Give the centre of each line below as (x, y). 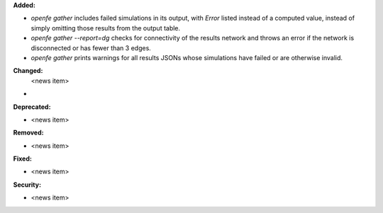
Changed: (28, 71)
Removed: (28, 133)
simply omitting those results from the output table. (106, 28)
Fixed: (22, 159)
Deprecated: (32, 107)
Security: (27, 185)
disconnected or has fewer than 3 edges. (91, 48)
